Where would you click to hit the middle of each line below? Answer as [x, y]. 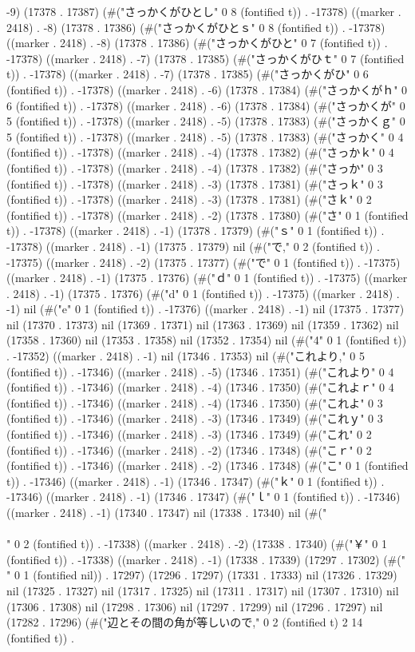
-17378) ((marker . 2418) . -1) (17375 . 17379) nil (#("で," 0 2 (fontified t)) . [193, 246]
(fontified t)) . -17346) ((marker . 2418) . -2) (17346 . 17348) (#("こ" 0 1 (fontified [207, 465]
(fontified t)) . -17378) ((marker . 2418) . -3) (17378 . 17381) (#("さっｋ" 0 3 [195, 183]
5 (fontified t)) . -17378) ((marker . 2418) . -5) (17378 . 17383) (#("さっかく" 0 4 [205, 136]
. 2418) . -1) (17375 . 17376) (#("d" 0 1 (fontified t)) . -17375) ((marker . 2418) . [203, 293]
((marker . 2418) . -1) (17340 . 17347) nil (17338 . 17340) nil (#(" [167, 512]
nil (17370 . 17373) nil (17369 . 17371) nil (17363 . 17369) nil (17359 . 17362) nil [203, 324]
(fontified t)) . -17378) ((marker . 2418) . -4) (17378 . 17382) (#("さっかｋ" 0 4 [200, 152]
